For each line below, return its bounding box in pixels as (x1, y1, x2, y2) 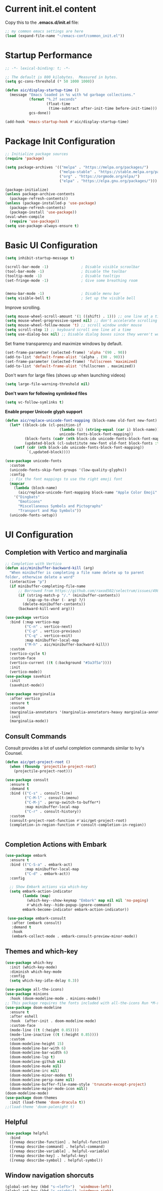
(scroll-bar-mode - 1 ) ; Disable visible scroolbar (5, 265, 140, 270)
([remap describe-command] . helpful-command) (9, 1144, 105, 1149)
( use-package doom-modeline (5, 1005, 62, 1010)
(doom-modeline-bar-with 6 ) (9, 1046, 66, 1051)
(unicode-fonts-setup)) (9, 512, 57, 518)
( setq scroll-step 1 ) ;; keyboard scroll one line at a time (5, 327, 131, 332)
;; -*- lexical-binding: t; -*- (5, 66, 70, 71)
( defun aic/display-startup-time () (5, 88, 79, 93)
